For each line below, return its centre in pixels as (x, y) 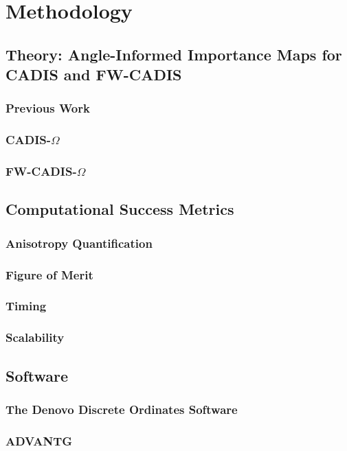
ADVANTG (39, 440)
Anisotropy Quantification (79, 243)
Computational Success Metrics (120, 209)
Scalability (35, 337)
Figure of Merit (49, 274)
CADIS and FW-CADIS (94, 74)
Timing (26, 306)
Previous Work (48, 108)
